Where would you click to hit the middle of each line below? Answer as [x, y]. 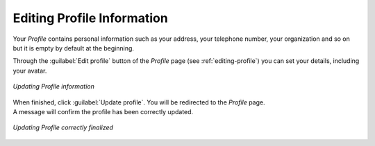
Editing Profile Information [90, 18]
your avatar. [30, 71]
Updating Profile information [54, 86]
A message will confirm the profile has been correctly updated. [103, 111]
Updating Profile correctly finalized [63, 127]
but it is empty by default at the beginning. [74, 48]
